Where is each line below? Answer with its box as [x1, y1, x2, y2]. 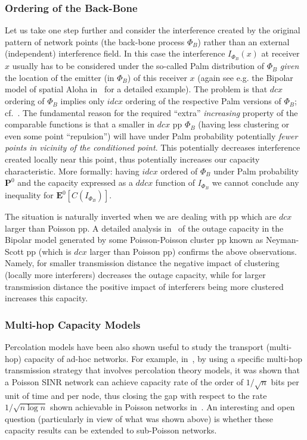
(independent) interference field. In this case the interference [5, 47, 225, 60]
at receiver [261, 47, 300, 60]
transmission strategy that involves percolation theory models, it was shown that [5, 364, 300, 376]
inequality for [5, 189, 54, 201]
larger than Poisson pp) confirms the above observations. [89, 245, 297, 257]
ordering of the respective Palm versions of [125, 95, 281, 107]
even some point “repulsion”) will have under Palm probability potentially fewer [5, 129, 298, 142]
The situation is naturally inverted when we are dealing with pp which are [5, 210, 277, 223]
